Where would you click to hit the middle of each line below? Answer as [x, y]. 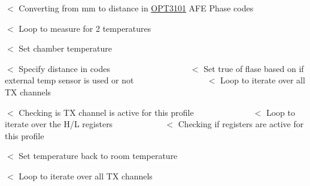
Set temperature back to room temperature [98, 156]
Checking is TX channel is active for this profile [106, 112]
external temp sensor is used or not [69, 80]
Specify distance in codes [64, 68]
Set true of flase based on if [254, 68]
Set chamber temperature [65, 48]
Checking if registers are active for [241, 124]
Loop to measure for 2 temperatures [85, 28]
